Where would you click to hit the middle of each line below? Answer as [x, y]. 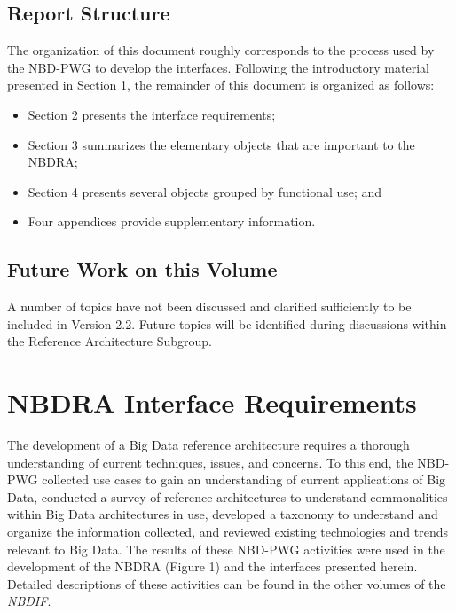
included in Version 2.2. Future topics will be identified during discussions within [227, 323]
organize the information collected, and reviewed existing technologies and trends [228, 532]
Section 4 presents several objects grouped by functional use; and [205, 191]
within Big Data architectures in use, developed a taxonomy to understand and [223, 514]
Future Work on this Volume [142, 269]
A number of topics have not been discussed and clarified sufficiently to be [209, 306]
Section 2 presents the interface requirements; [152, 114]
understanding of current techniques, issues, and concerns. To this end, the [210, 462]
